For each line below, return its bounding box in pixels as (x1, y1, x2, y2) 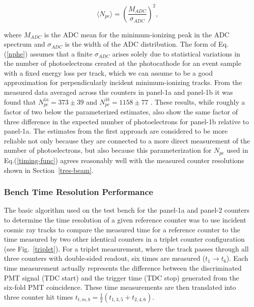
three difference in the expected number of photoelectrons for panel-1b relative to (4, 116, 249, 126)
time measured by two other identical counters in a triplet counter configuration (4, 234, 245, 244)
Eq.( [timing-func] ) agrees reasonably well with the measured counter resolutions (4, 155, 244, 165)
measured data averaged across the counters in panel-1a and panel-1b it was (4, 87, 233, 97)
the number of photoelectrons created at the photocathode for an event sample (4, 58, 241, 68)
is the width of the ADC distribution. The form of (65, 39, 216, 49)
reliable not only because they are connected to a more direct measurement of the (4, 135, 250, 145)
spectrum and (4, 39, 45, 49)
